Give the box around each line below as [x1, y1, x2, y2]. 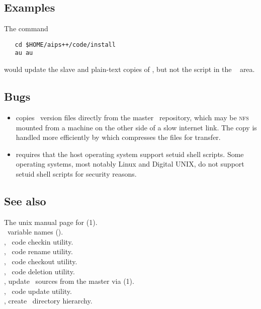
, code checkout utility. [4, 256, 77, 267]
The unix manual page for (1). [4, 216, 98, 227]
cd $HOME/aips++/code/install [15, 41, 116, 48]
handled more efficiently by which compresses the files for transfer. [16, 132, 221, 142]
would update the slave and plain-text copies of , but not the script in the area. [4, 64, 255, 74]
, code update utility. [4, 285, 72, 296]
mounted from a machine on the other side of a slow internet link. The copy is [16, 122, 257, 132]
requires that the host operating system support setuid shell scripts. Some [16, 148, 244, 159]
